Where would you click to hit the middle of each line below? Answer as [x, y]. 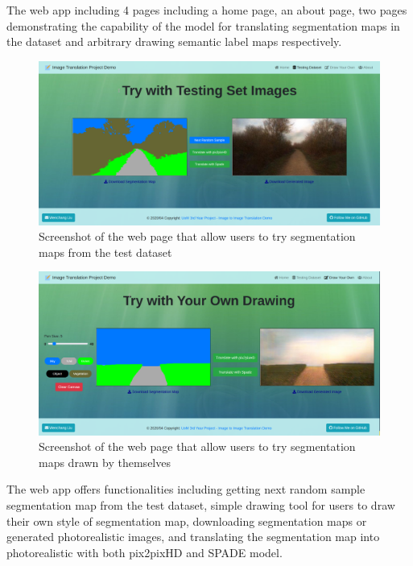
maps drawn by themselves [105, 462]
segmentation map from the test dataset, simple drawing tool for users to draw [201, 504]
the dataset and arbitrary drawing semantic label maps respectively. [174, 41]
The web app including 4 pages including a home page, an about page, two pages [207, 10]
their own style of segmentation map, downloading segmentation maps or [187, 521]
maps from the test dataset [105, 252]
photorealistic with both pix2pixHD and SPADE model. [145, 552]
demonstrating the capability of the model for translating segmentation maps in [203, 25]
